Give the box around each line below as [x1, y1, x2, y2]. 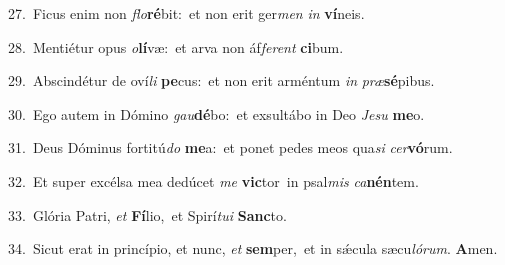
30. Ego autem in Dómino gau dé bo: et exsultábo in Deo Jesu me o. [8, 103, 425, 124]
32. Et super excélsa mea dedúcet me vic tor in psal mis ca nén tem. [8, 170, 419, 191]
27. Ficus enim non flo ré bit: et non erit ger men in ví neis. [8, 3, 365, 23]
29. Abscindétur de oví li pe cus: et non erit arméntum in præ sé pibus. [8, 70, 435, 91]
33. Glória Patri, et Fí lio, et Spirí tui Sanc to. [8, 204, 287, 225]
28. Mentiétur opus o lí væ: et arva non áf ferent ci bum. [8, 36, 344, 57]
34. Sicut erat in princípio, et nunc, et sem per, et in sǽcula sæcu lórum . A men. [8, 238, 498, 259]
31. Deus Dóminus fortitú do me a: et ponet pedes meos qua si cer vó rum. [8, 137, 453, 158]
